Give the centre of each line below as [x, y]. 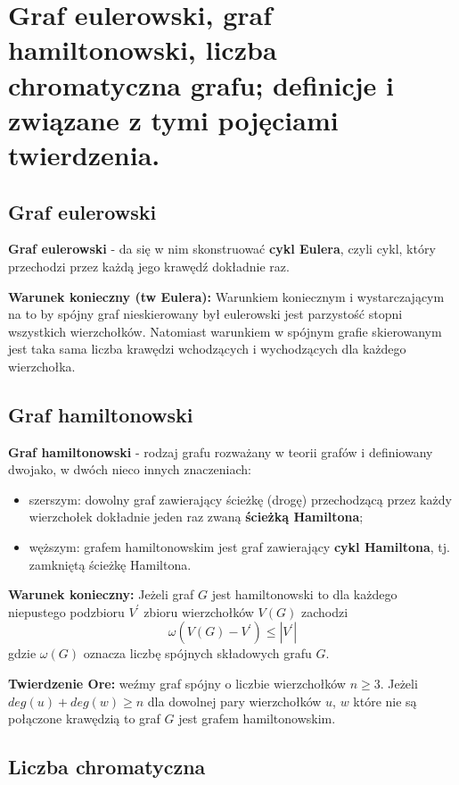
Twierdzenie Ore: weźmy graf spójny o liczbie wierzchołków [177, 684]
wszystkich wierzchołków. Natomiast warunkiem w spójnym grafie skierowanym [225, 331]
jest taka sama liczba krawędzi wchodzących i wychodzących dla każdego [207, 349]
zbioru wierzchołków [199, 611]
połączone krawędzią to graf [84, 718]
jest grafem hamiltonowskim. [257, 718]
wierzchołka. [42, 366]
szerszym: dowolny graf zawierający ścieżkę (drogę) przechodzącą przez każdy [240, 499]
